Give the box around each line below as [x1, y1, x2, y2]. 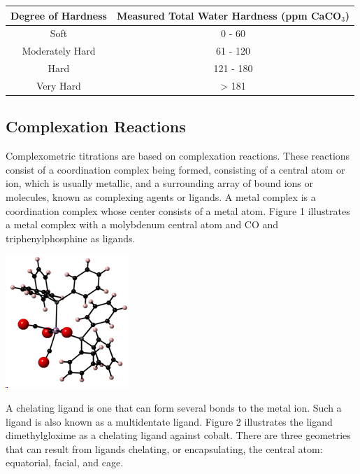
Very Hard [36, 78, 81, 92]
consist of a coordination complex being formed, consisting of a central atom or [6, 162, 345, 176]
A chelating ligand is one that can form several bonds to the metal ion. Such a [6, 400, 342, 414]
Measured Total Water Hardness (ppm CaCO [116, 8, 342, 22]
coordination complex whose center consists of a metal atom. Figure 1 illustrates [6, 203, 350, 218]
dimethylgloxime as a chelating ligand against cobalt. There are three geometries [6, 428, 351, 442]
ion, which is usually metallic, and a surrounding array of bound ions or [6, 176, 314, 190]
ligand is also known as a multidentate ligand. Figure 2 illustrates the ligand [6, 414, 333, 428]
